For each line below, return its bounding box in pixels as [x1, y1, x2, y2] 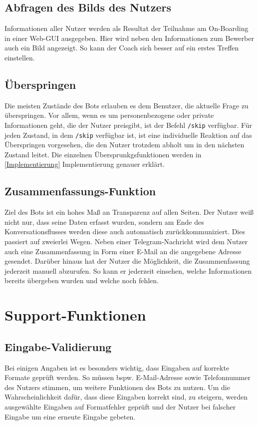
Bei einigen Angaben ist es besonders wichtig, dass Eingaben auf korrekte [4, 362, 230, 373]
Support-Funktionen [4, 305, 146, 325]
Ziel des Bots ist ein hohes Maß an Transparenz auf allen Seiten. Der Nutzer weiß [4, 207, 254, 217]
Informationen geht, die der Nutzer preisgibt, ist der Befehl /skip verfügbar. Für [4, 119, 253, 130]
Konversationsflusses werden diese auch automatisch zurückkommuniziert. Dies [4, 226, 245, 237]
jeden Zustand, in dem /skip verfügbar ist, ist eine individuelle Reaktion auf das [4, 129, 252, 140]
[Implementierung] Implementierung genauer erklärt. [4, 159, 165, 169]
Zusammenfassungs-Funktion [4, 183, 156, 199]
